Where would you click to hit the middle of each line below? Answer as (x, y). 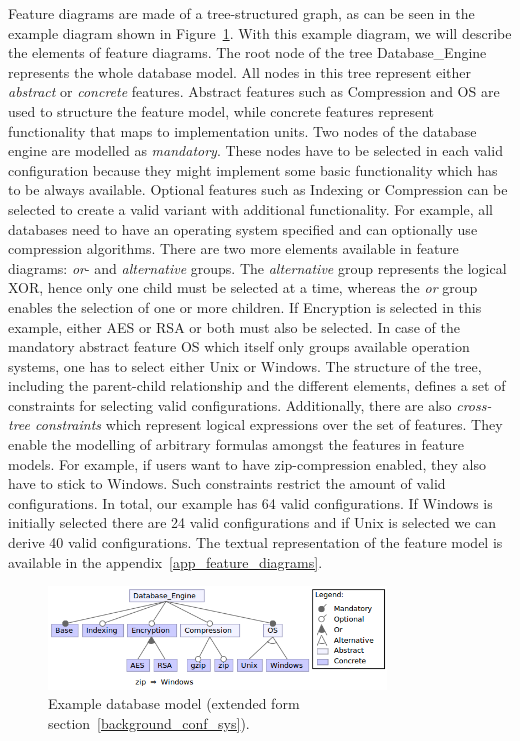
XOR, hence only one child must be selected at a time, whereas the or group (243, 287)
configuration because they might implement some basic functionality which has (253, 169)
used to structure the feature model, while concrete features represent (221, 110)
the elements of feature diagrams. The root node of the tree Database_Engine (247, 52)
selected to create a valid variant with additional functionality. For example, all (250, 208)
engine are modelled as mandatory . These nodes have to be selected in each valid (255, 150)
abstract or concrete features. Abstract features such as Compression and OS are (254, 91)
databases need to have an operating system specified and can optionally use (243, 228)
